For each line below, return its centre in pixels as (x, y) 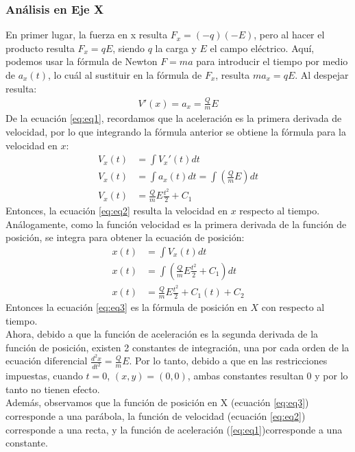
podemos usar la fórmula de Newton (82, 61)
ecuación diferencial (47, 361)
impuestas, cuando (44, 376)
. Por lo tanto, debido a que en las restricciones (228, 361)
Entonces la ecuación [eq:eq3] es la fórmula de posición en (126, 306)
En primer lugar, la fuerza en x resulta (87, 35)
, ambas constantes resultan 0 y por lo (268, 376)
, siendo (128, 48)
